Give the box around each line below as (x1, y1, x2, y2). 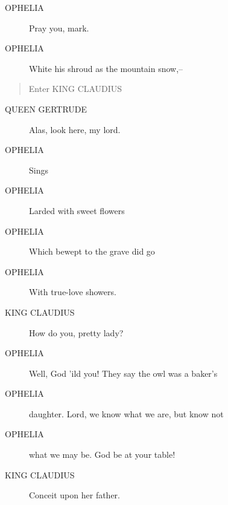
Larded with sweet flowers (29, 204, 125, 217)
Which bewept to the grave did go (29, 245, 155, 258)
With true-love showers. (29, 285, 116, 298)
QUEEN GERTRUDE (5, 102, 87, 115)
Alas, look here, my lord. (29, 123, 121, 135)
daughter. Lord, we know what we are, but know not (29, 407, 224, 420)
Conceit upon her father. (29, 489, 120, 501)
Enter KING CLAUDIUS (28, 82, 122, 95)
